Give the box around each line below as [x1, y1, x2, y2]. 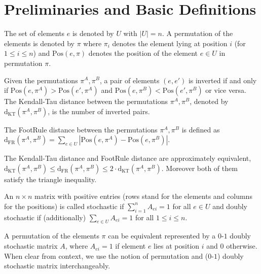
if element [115, 241, 146, 251]
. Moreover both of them [161, 162, 238, 173]
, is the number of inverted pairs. [48, 106, 150, 116]
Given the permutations [4, 75, 78, 85]
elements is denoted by [4, 38, 74, 48]
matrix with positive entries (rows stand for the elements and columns [34, 191, 252, 201]
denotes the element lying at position [112, 38, 228, 48]
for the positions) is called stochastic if [4, 200, 124, 211]
